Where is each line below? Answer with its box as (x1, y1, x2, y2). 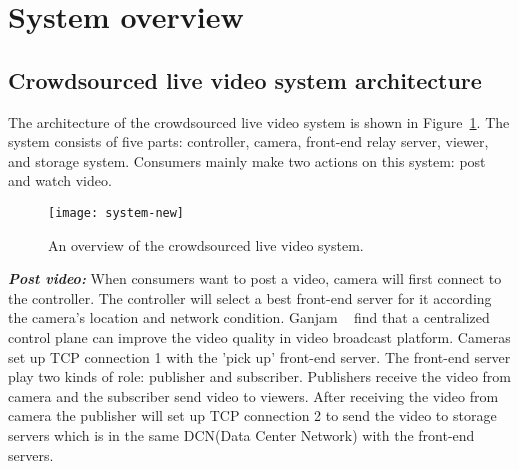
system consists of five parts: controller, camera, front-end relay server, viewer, (8, 131, 489, 152)
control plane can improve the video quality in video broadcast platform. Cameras (8, 326, 511, 347)
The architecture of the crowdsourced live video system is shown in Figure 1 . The (8, 111, 510, 132)
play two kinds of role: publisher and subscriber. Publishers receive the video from (8, 366, 512, 387)
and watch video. (8, 170, 112, 191)
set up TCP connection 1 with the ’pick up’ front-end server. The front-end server (8, 346, 511, 367)
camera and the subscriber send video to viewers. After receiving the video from (8, 385, 499, 406)
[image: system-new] (48, 205, 185, 220)
